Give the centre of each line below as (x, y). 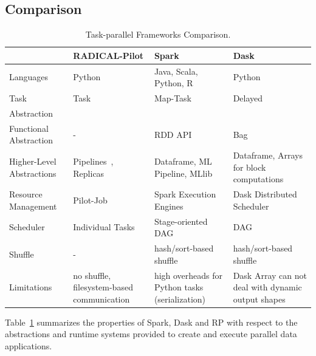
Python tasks (179, 287)
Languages (29, 77)
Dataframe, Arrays (268, 155)
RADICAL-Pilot (108, 55)
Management (33, 206)
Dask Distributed (265, 194)
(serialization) (180, 299)
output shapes (259, 299)
